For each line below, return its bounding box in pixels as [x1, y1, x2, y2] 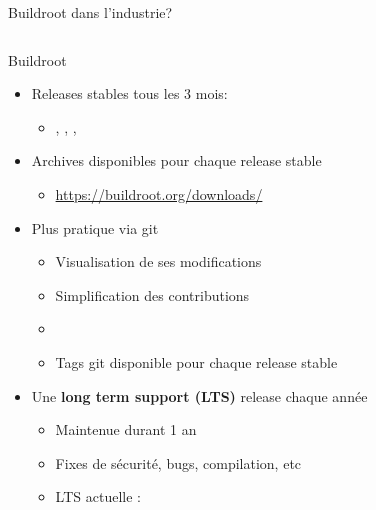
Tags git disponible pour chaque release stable [55, 351, 338, 372]
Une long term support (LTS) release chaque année [31, 385, 368, 406]
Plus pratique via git [31, 217, 159, 238]
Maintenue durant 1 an [55, 419, 197, 440]
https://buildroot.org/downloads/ [55, 183, 263, 204]
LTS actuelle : [55, 486, 141, 507]
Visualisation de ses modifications [55, 251, 262, 272]
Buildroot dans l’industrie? [8, 2, 173, 22]
